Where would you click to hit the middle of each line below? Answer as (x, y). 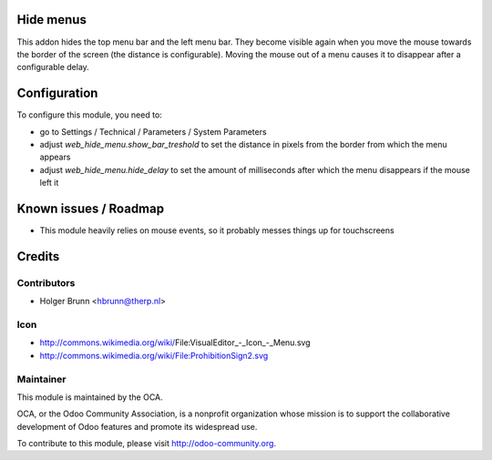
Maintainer (41, 379)
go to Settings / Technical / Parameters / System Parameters (154, 131)
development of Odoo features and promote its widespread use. (137, 426)
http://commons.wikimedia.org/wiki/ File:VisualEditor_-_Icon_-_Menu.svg (175, 342)
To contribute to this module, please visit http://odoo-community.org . (147, 444)
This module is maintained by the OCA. (90, 397)
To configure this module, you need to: (90, 115)
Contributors (46, 282)
